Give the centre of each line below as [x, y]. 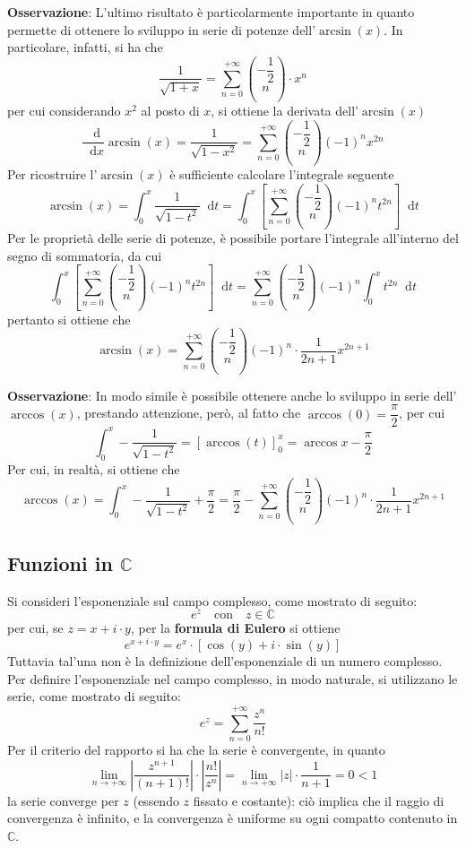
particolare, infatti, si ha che [85, 47]
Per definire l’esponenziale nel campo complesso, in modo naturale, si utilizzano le [233, 678]
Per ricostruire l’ [52, 174]
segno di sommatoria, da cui [85, 255]
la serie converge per [63, 800]
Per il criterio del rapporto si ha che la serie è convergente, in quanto [196, 749]
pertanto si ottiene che [69, 319]
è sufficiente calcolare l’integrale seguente [282, 174]
